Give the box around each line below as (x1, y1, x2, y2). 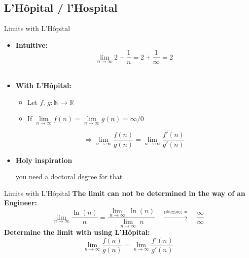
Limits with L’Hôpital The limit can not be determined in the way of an (4, 188, 246, 198)
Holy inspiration (15, 155, 72, 165)
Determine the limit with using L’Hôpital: (4, 227, 150, 237)
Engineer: (4, 197, 37, 208)
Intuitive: (15, 39, 48, 50)
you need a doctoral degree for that (15, 171, 123, 182)
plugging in (164, 209, 188, 214)
